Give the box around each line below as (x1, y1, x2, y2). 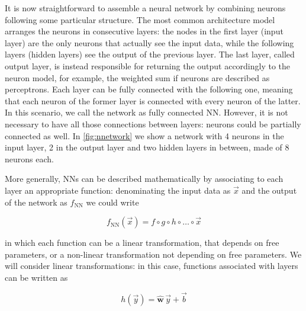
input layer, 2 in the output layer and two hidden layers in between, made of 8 (5, 141, 289, 153)
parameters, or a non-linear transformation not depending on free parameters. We (5, 248, 302, 260)
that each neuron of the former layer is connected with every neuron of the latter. (5, 94, 301, 107)
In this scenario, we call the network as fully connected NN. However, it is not (5, 106, 288, 118)
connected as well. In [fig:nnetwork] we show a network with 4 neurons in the (5, 129, 284, 142)
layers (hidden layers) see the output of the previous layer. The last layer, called (5, 48, 295, 60)
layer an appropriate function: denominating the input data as (5, 184, 231, 196)
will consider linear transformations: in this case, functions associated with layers (5, 259, 298, 272)
